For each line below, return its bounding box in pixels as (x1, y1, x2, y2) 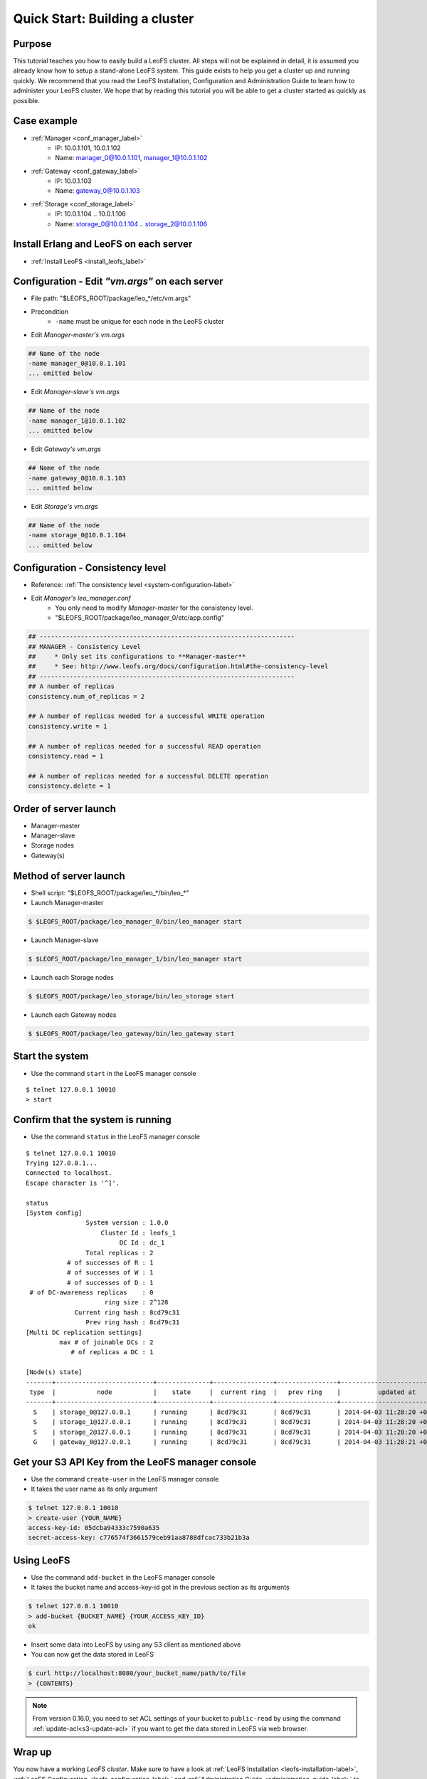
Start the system (13, 1050, 89, 1062)
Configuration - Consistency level (13, 562, 167, 574)
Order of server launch (13, 803, 117, 815)
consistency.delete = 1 (28, 782, 112, 790)
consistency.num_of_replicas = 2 (28, 692, 145, 700)
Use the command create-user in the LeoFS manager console (31, 1474, 219, 1483)
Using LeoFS (13, 1554, 70, 1566)
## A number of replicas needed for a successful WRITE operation (28, 712, 265, 720)
